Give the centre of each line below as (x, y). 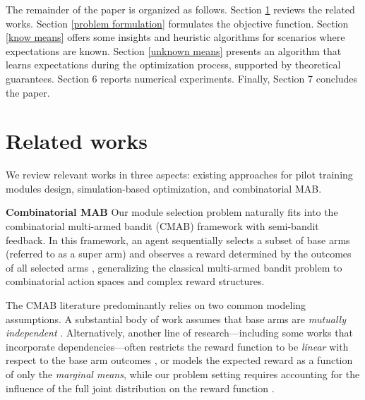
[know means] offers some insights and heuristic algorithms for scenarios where (175, 37)
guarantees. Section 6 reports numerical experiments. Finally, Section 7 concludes (182, 78)
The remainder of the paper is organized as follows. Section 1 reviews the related (180, 9)
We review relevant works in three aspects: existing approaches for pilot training (179, 175)
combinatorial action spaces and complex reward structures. (135, 281)
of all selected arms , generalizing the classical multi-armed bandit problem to (174, 267)
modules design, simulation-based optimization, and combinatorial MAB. (164, 188)
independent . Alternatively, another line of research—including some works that (179, 333)
